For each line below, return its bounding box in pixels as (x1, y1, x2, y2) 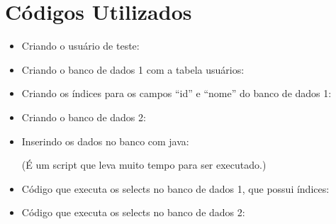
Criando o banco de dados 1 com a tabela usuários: (21, 62, 245, 77)
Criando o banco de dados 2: (21, 109, 146, 124)
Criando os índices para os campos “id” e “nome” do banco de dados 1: (21, 86, 332, 101)
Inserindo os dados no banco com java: (21, 133, 189, 148)
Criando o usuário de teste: (21, 38, 140, 53)
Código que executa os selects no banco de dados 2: (21, 205, 245, 220)
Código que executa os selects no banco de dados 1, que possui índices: (21, 181, 330, 196)
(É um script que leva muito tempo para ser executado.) (21, 157, 267, 172)
